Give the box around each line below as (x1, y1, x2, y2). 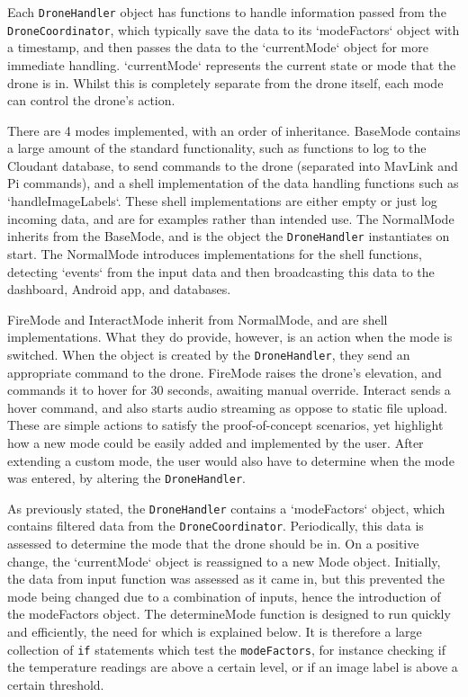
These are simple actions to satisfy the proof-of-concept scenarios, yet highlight (7, 416, 444, 434)
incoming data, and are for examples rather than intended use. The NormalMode (7, 209, 454, 228)
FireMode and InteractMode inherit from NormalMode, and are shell (7, 309, 388, 328)
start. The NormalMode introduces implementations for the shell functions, (7, 244, 423, 263)
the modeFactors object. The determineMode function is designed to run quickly (7, 604, 451, 623)
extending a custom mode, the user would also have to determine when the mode (7, 451, 454, 469)
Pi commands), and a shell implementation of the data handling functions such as (7, 174, 459, 192)
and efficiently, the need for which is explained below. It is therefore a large (7, 622, 422, 641)
